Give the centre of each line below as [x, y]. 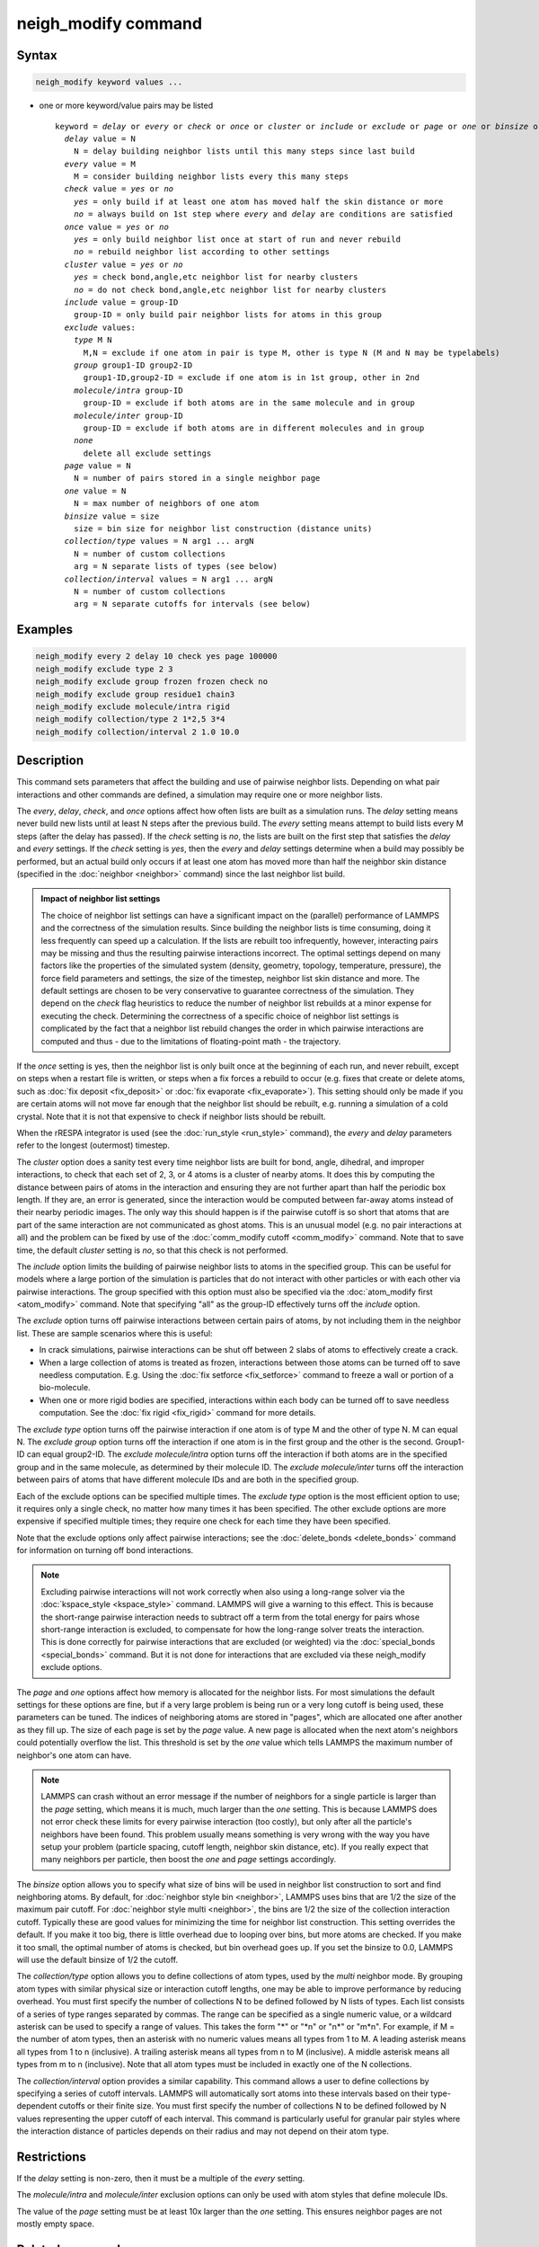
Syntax [37, 55]
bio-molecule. [65, 1388]
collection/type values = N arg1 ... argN [159, 541]
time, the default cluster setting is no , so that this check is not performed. [152, 1250]
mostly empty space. [55, 2224]
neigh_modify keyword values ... [109, 82]
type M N [93, 340]
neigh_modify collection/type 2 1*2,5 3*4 [130, 719]
